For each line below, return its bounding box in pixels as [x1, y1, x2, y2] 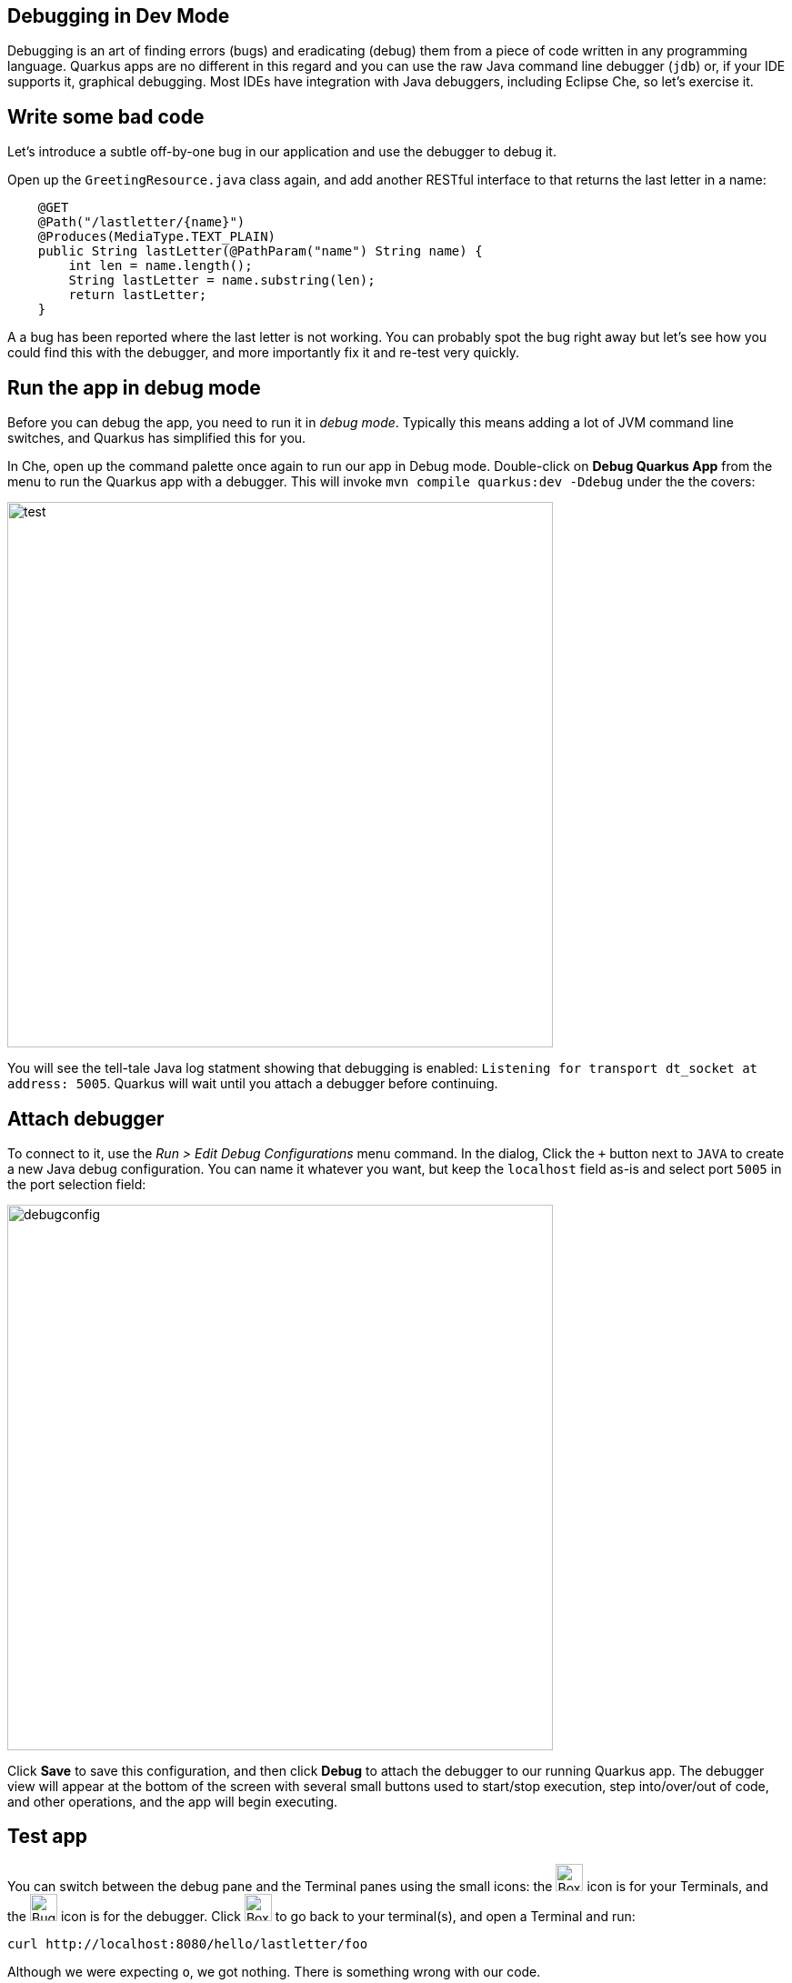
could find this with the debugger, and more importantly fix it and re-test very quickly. [7, 345, 520, 361]
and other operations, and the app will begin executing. [7, 1793, 338, 1809]
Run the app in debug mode [7, 376, 261, 399]
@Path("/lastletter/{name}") [37, 215, 246, 230]
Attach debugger [7, 1107, 165, 1130]
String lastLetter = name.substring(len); [68, 273, 376, 288]
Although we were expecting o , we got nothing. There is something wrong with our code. [7, 1963, 541, 1979]
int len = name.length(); [68, 258, 253, 274]
